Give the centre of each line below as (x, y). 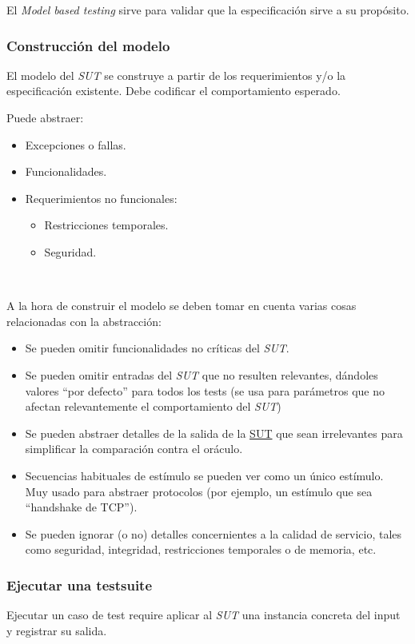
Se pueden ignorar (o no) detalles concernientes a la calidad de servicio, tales (213, 533)
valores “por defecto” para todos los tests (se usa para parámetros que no (205, 390)
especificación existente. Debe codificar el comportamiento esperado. (174, 91)
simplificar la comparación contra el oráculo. (134, 449)
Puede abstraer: (45, 117)
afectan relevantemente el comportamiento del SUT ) (153, 406)
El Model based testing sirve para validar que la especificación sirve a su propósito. (208, 10)
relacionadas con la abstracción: (84, 321)
